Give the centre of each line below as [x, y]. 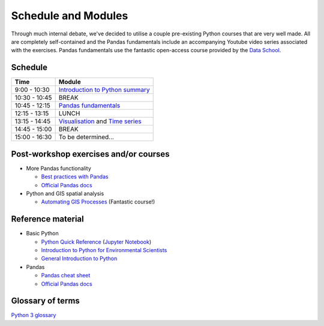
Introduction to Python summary [104, 90]
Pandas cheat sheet [66, 276]
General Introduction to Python [79, 259]
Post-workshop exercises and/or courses [91, 154]
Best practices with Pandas [75, 177]
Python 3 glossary [34, 315]
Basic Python [43, 234]
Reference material [47, 219]
